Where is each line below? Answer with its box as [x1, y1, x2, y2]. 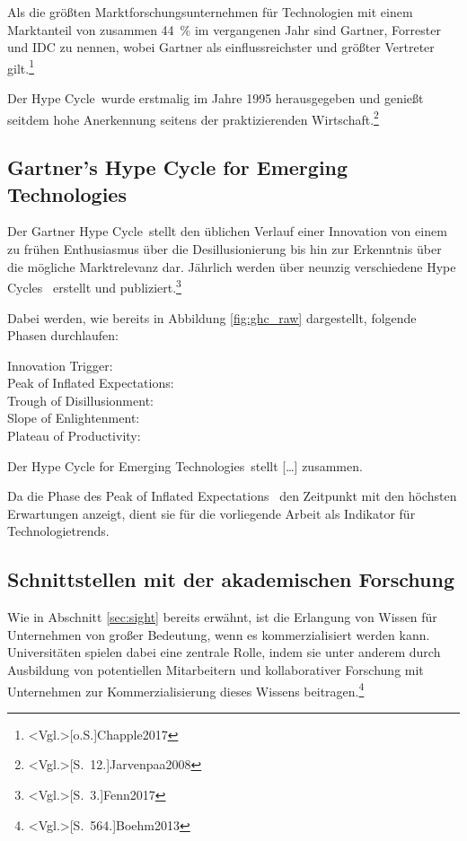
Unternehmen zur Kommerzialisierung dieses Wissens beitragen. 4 [7, 679, 365, 700]
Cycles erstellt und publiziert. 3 [7, 276, 181, 296]
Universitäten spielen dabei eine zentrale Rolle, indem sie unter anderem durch [7, 643, 441, 661]
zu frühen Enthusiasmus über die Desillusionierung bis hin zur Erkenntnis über [7, 240, 442, 258]
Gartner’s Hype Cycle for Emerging [7, 153, 348, 181]
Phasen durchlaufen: [7, 326, 119, 345]
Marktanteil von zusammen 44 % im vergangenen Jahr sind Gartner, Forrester [7, 20, 441, 39]
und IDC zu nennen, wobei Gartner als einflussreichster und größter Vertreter [7, 38, 435, 57]
